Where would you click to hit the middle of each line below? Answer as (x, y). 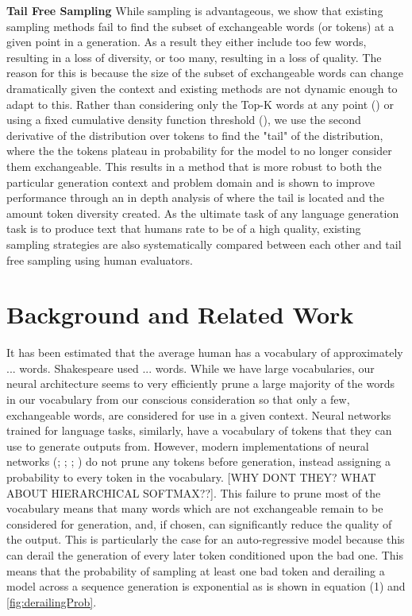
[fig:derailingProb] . (52, 601)
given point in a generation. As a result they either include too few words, (187, 42)
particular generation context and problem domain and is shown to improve (191, 182)
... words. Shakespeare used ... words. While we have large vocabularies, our (191, 368)
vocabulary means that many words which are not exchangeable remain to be (195, 508)
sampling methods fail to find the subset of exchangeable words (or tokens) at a (200, 26)
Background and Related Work (180, 314)
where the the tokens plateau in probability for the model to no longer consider (199, 151)
